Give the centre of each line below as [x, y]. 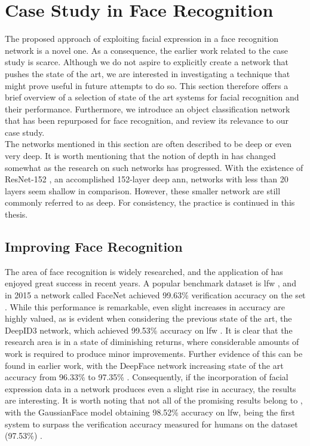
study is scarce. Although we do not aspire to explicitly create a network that [147, 62]
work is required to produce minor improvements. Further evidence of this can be [154, 353]
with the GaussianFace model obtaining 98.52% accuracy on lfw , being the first [150, 412]
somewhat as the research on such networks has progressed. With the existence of [154, 167]
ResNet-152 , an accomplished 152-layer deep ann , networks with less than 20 [147, 179]
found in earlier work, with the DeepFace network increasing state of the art [144, 365]
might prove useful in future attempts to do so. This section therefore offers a [147, 85]
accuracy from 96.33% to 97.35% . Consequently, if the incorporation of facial [147, 377]
